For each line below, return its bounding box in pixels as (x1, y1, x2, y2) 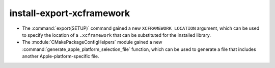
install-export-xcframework (9, 8, 130, 19)
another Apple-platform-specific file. (22, 53, 99, 59)
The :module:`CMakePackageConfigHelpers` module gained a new (22, 39, 162, 45)
